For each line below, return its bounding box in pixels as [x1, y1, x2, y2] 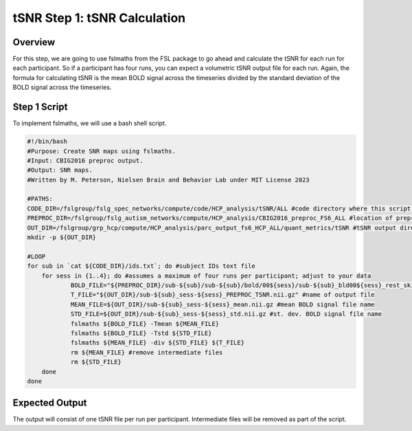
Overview [12, 36, 56, 48]
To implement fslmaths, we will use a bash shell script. [12, 119, 167, 127]
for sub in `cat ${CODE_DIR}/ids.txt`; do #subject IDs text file [27, 262, 255, 270]
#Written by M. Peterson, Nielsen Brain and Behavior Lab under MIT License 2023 [27, 175, 310, 184]
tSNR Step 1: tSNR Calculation [12, 10, 185, 25]
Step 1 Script [12, 101, 68, 113]
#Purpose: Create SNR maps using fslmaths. [27, 147, 176, 155]
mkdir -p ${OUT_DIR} [27, 234, 96, 241]
